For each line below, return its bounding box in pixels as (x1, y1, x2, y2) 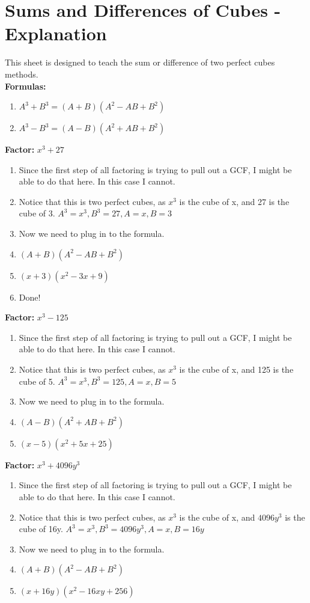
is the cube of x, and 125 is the (179, 363, 294, 376)
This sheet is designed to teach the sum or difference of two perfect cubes (5, 56, 275, 69)
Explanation (5, 21, 107, 46)
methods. (5, 67, 38, 80)
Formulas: (5, 79, 46, 92)
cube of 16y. (19, 522, 63, 535)
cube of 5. (19, 375, 55, 387)
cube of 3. (19, 207, 55, 219)
